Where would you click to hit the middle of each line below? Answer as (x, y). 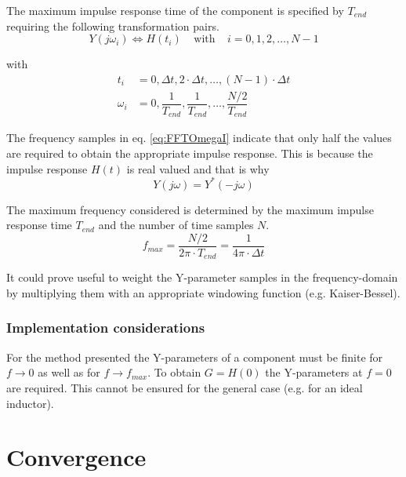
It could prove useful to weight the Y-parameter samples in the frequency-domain (202, 277)
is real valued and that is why (198, 168)
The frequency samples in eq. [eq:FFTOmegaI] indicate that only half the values (199, 138)
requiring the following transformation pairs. (113, 25)
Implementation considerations (106, 328)
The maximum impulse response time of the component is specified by (175, 10)
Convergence (76, 457)
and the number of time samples (176, 225)
